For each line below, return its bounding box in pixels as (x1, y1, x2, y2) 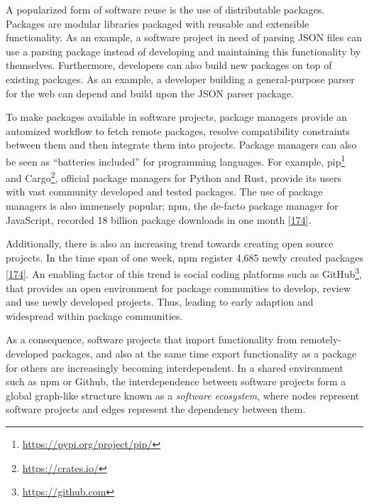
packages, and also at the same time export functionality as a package (51, 346, 357, 361)
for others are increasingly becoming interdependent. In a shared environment (6, 360, 343, 375)
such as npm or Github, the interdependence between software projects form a (6, 374, 346, 389)
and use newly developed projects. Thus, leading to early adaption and (6, 294, 314, 309)
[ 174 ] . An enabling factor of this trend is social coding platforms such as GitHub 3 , (6, 264, 363, 282)
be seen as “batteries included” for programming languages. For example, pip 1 (6, 151, 346, 168)
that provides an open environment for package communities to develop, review (6, 280, 351, 295)
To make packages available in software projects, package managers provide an (6, 109, 348, 124)
